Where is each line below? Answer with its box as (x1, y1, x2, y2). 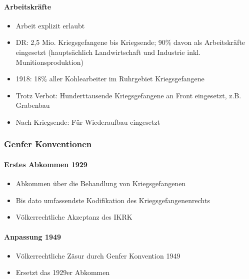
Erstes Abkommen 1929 (4, 159, 87, 169)
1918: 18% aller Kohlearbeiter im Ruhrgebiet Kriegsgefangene (15, 73, 204, 84)
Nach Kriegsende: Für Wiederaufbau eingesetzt (15, 116, 160, 127)
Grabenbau (15, 100, 50, 110)
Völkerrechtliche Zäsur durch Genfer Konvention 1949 (15, 250, 180, 261)
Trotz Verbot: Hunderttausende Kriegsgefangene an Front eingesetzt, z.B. (15, 90, 241, 100)
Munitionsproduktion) (15, 56, 83, 67)
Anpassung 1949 (4, 231, 61, 242)
